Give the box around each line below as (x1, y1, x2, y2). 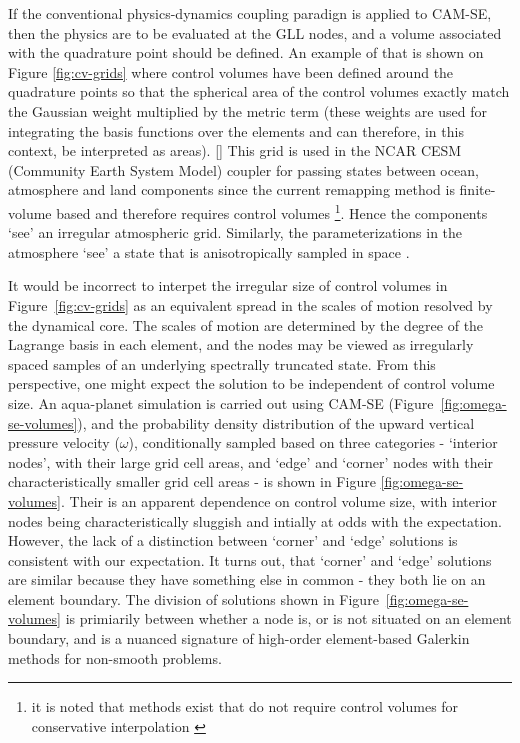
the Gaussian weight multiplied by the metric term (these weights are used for (8, 100, 487, 121)
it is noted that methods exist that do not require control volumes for (31, 696, 459, 717)
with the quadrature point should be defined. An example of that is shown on (8, 42, 484, 63)
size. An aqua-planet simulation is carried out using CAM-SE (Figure (8, 392, 434, 413)
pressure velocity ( (8, 432, 120, 453)
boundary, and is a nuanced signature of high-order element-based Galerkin (8, 628, 470, 649)
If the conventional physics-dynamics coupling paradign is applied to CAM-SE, (8, 3, 492, 23)
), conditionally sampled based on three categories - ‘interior (128, 432, 498, 453)
